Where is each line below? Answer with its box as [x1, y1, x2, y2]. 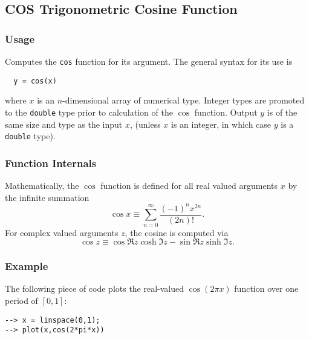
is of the [267, 105, 298, 118]
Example [5, 258, 48, 274]
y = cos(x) [13, 76, 57, 85]
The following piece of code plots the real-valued [5, 282, 184, 295]
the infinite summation [5, 191, 89, 203]
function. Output [194, 105, 258, 118]
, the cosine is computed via [125, 226, 229, 239]
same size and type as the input [5, 117, 123, 130]
